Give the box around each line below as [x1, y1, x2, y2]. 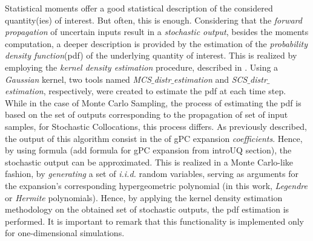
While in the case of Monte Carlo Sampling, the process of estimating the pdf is [5, 96, 301, 109]
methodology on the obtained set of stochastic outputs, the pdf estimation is [5, 203, 289, 216]
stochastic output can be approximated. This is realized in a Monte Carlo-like [5, 155, 294, 168]
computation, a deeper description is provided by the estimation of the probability [5, 37, 308, 50]
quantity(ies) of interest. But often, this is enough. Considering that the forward [5, 13, 302, 26]
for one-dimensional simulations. [5, 227, 125, 239]
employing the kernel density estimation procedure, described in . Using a [5, 60, 278, 73]
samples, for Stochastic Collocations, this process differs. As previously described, [5, 120, 307, 132]
